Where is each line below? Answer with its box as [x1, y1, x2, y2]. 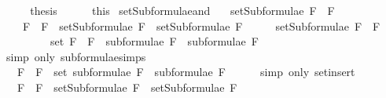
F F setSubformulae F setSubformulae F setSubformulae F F [22, 17, 380, 34]
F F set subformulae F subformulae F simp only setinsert [17, 64, 355, 80]
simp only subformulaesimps [6, 48, 146, 64]
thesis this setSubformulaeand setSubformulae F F [30, 2, 335, 18]
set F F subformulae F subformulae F [50, 33, 259, 49]
